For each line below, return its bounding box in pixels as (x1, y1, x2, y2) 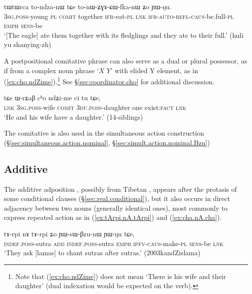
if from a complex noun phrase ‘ (4, 65, 99, 75)
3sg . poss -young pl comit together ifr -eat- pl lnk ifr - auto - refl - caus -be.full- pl (4, 11, 234, 21)
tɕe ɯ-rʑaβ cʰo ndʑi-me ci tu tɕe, (4, 93, 101, 103)
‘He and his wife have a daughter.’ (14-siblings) (4, 111, 143, 122)
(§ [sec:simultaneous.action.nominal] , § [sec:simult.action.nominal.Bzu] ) (4, 137, 210, 147)
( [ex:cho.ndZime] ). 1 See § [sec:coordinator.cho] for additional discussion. (4, 75, 215, 86)
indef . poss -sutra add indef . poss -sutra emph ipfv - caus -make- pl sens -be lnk (4, 238, 224, 248)
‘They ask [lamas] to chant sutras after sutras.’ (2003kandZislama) (4, 248, 201, 258)
